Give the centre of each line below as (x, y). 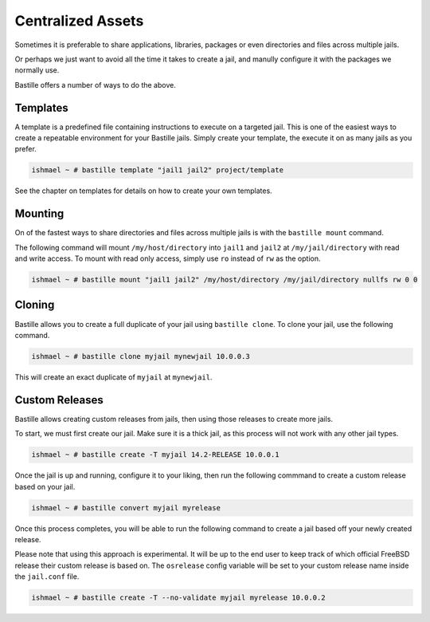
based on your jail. (45, 486)
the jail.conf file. (47, 577)
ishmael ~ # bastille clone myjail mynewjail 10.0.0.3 (141, 356)
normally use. (37, 70)
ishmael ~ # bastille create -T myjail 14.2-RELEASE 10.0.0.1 (155, 455)
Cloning (35, 305)
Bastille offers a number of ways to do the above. (96, 85)
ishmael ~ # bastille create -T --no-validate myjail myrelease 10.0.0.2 (178, 598)
